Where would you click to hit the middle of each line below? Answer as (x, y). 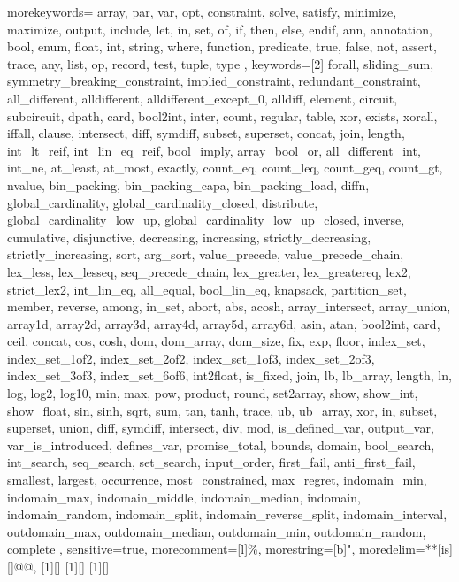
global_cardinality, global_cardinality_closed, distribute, (163, 202)
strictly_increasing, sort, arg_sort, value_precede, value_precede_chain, (206, 254)
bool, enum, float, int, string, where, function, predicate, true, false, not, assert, (222, 46)
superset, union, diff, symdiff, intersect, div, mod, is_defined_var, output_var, (221, 428)
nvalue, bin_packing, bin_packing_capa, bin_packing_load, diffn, (188, 184)
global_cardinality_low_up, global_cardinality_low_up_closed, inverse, (206, 220)
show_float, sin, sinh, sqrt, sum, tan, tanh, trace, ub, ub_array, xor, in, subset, (222, 410)
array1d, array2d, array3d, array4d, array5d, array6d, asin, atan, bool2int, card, (224, 323)
